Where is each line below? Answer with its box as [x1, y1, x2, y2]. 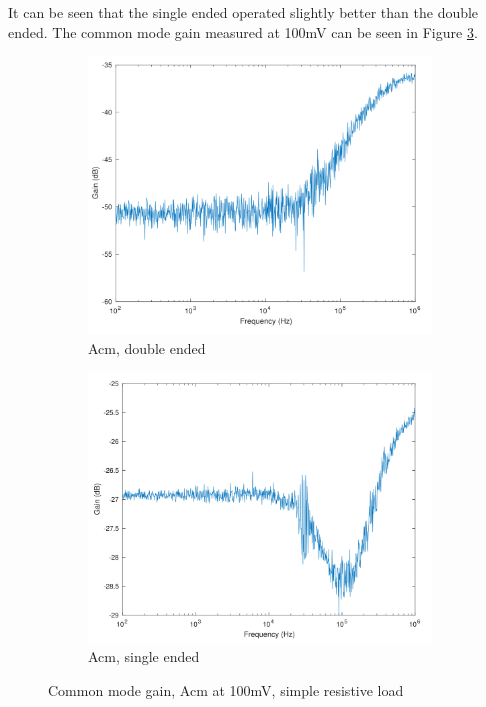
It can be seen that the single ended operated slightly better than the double [8, 2, 479, 22]
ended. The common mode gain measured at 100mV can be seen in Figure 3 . [8, 21, 478, 42]
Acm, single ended [88, 646, 200, 667]
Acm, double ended [88, 337, 206, 358]
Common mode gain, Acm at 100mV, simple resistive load [48, 679, 404, 700]
